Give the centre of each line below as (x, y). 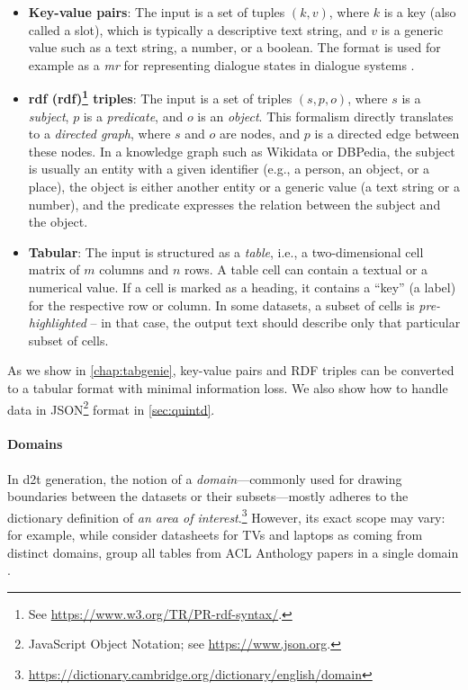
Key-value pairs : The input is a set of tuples (157, 12)
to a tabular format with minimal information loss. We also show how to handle (228, 387)
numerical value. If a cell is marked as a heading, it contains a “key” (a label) (242, 287)
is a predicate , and (133, 116)
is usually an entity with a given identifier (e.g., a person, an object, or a (229, 169)
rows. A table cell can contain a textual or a (306, 269)
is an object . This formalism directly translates (325, 116)
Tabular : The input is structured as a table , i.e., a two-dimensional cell (226, 251)
